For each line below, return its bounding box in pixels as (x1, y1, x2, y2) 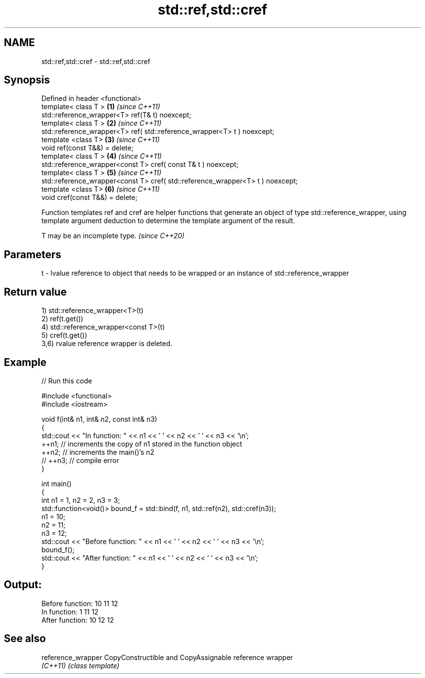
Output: (4, 579, 42, 591)
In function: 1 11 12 (41, 607, 98, 616)
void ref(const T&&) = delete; (41, 144, 134, 152)
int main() (41, 479, 72, 488)
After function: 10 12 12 (41, 615, 114, 624)
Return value (4, 285, 67, 298)
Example (4, 356, 47, 368)
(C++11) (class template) (41, 661, 120, 670)
